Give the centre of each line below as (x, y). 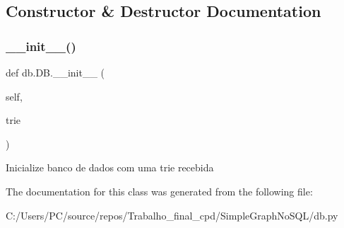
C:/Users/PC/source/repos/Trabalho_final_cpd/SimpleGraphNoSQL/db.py (172, 215)
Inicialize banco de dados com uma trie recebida (110, 167)
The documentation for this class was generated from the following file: (159, 191)
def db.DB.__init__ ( (55, 72)
